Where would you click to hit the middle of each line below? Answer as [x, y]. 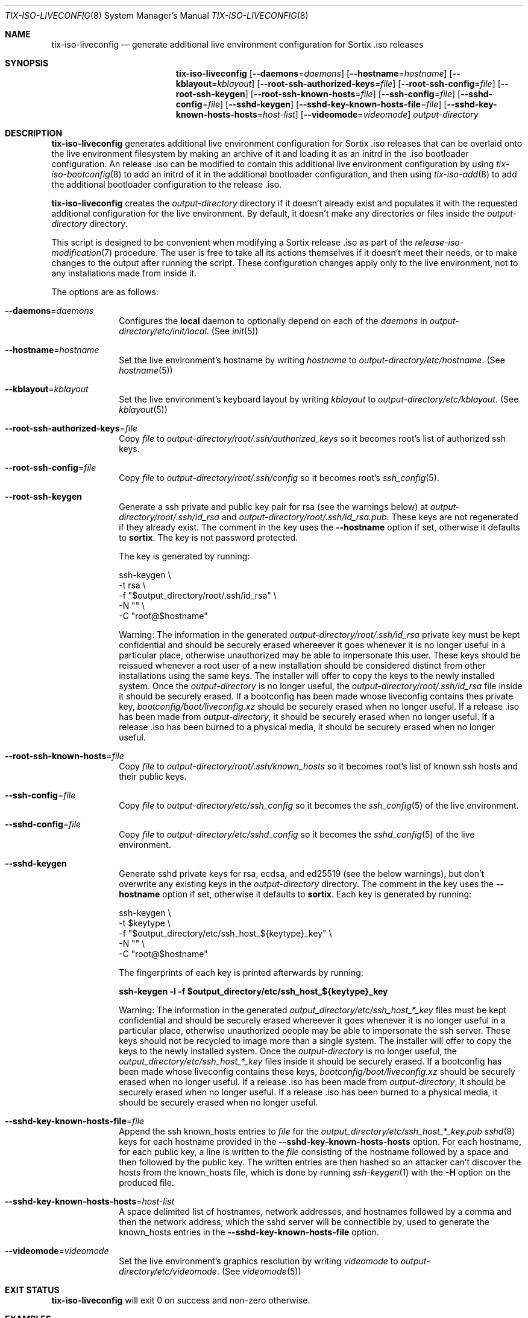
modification [76, 253]
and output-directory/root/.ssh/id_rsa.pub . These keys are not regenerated [370, 517]
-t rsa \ [132, 585]
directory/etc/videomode [168, 1271]
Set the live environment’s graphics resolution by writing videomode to [259, 1261]
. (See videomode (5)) [259, 1271]
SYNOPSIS [27, 63]
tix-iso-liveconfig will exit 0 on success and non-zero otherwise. [181, 1300]
